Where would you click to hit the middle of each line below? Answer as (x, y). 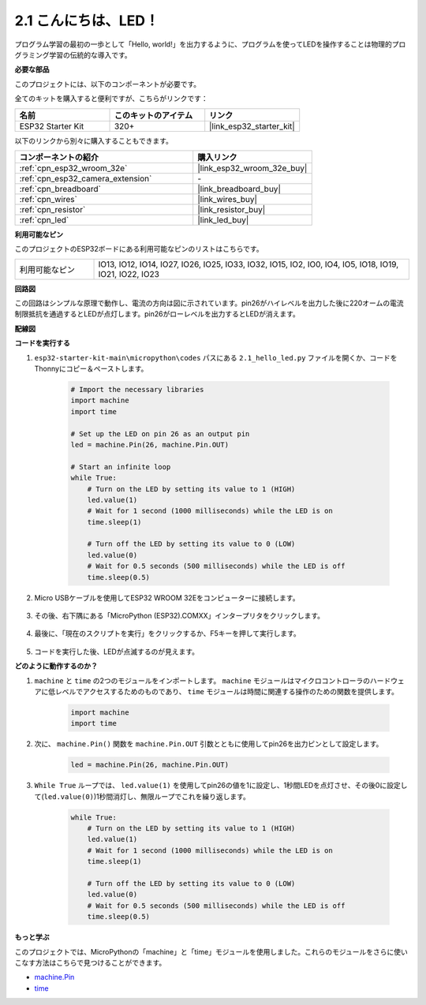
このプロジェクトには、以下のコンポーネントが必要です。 (108, 84)
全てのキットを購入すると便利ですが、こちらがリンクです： (111, 99)
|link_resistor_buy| (232, 209)
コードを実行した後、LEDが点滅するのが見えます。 (117, 652)
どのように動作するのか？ (56, 666)
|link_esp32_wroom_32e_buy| (252, 168)
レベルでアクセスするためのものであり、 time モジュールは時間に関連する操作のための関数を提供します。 (226, 691)
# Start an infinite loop (121, 467)
